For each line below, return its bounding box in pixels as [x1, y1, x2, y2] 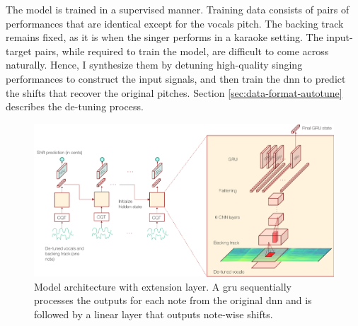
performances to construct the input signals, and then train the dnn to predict [6, 71, 346, 86]
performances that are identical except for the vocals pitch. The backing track [6, 16, 344, 30]
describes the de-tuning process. [6, 99, 144, 114]
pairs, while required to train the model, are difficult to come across [35, 43, 329, 58]
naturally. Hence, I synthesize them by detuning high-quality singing [6, 57, 303, 72]
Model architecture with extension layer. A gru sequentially [34, 279, 291, 293]
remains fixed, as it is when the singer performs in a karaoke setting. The [6, 30, 323, 45]
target [6, 43, 32, 58]
